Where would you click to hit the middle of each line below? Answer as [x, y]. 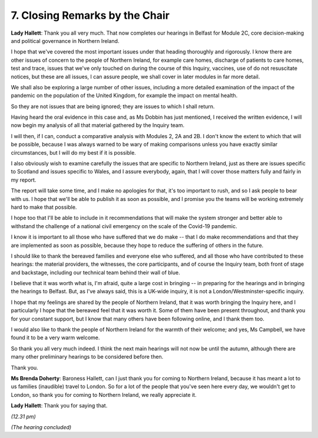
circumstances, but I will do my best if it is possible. [74, 152]
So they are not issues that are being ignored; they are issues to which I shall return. [113, 106]
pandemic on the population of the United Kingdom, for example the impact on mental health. [124, 96]
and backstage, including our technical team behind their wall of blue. [95, 272]
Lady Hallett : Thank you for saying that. [59, 406]
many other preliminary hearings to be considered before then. [87, 357]
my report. [24, 180]
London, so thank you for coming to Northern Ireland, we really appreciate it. [104, 394]
